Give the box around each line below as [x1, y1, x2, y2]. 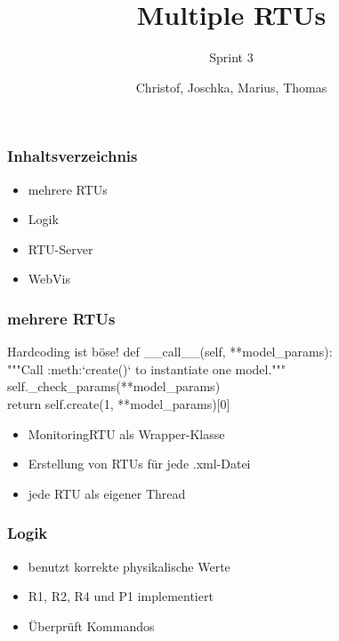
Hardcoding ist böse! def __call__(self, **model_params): [7, 342, 333, 361]
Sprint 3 [209, 48, 254, 67]
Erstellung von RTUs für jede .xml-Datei [28, 454, 251, 473]
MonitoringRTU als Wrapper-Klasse [28, 424, 225, 443]
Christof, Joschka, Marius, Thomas [135, 77, 327, 96]
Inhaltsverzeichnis [7, 145, 138, 167]
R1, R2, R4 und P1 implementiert [28, 587, 214, 605]
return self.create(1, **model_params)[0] [7, 394, 230, 413]
